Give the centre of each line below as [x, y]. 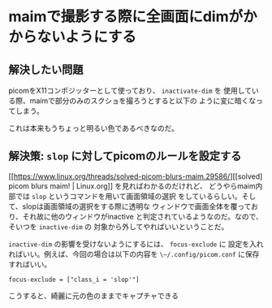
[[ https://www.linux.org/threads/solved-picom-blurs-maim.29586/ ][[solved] [136, 176]
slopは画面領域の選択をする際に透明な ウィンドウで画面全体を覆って [137, 206]
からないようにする [72, 37]
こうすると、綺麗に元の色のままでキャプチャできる [94, 295]
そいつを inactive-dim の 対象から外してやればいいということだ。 [119, 226]
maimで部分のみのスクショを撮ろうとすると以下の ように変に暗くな [143, 101]
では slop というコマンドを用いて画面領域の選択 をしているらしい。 [128, 196]
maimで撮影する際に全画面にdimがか [133, 17]
